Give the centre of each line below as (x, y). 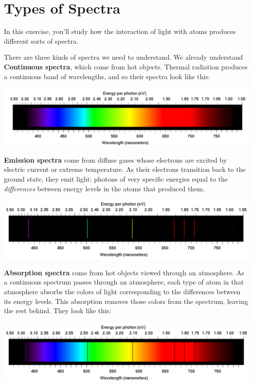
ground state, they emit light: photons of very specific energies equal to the (116, 178)
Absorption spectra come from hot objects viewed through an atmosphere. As (124, 272)
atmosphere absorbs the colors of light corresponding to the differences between (122, 292)
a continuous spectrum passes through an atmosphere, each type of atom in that (124, 282)
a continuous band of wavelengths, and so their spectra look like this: (107, 76)
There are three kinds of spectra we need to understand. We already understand (123, 57)
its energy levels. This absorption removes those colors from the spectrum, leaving (126, 301)
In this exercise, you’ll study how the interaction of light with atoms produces (120, 31)
